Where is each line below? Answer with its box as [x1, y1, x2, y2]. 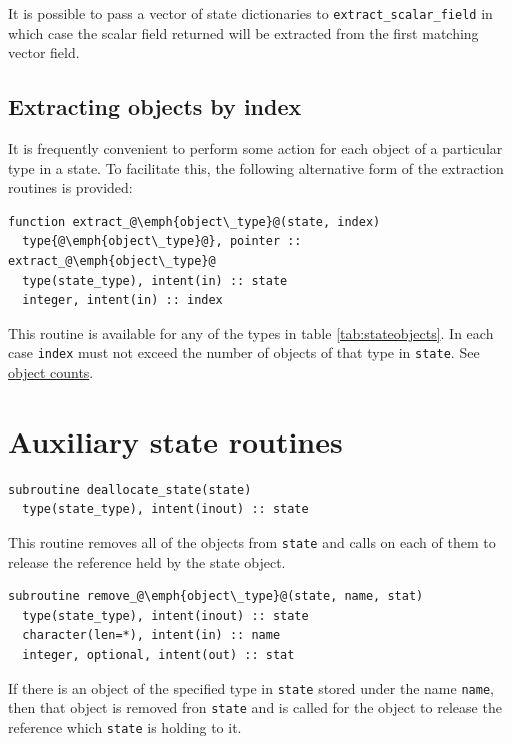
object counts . [8, 362, 94, 383]
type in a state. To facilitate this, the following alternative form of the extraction [8, 157, 504, 178]
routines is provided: [8, 177, 133, 198]
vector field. [8, 42, 80, 63]
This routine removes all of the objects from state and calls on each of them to [8, 531, 496, 552]
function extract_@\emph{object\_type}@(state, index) [8, 214, 381, 229]
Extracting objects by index [8, 91, 302, 122]
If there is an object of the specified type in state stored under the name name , [8, 677, 494, 698]
